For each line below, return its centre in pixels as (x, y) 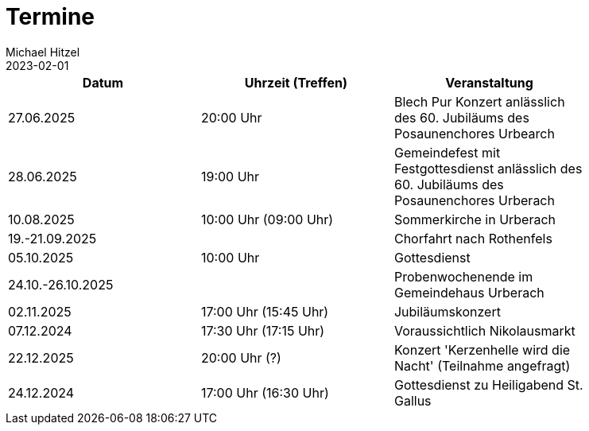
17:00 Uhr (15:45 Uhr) (265, 311)
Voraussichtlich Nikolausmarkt (484, 330)
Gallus (413, 400)
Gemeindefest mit (447, 152)
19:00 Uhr (230, 176)
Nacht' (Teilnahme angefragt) (482, 365)
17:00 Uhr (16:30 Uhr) (265, 392)
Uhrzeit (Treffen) (296, 82)
